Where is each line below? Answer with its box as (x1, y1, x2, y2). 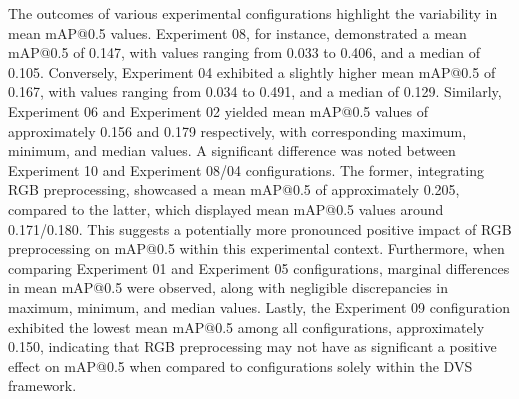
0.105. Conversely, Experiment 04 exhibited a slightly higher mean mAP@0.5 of (8, 61, 496, 82)
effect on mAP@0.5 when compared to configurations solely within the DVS (8, 355, 473, 376)
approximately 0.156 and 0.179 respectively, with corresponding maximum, (8, 120, 467, 141)
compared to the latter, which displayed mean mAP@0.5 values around (8, 198, 444, 219)
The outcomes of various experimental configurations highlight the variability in (8, 3, 498, 23)
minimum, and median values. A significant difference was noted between (8, 140, 456, 161)
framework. (8, 375, 77, 396)
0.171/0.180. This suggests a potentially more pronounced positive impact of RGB (8, 218, 512, 239)
